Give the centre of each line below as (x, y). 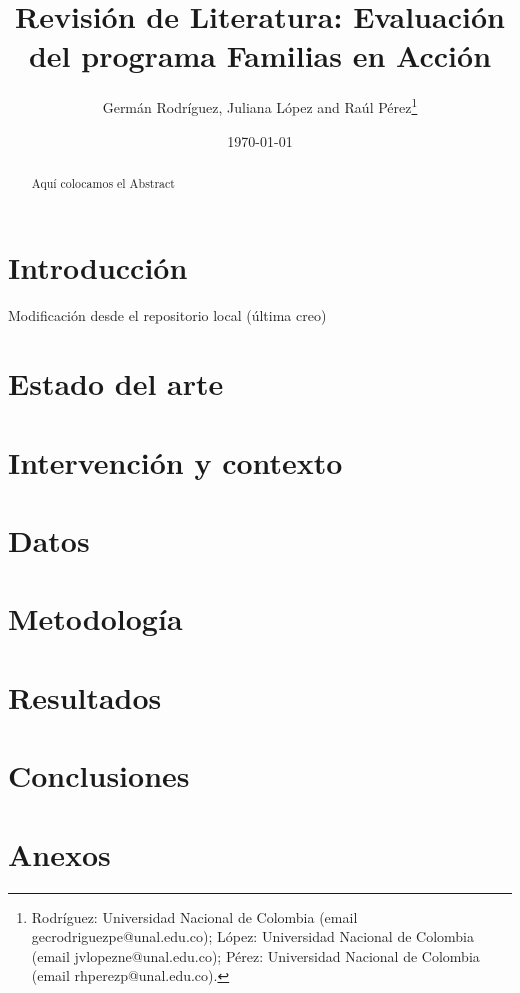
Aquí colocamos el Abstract (103, 182)
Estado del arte (116, 383)
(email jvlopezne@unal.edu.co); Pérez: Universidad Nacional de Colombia (255, 955)
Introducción (98, 266)
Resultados (85, 696)
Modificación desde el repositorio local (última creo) (167, 314)
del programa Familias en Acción (260, 55)
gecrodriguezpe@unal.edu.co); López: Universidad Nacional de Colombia (252, 936)
